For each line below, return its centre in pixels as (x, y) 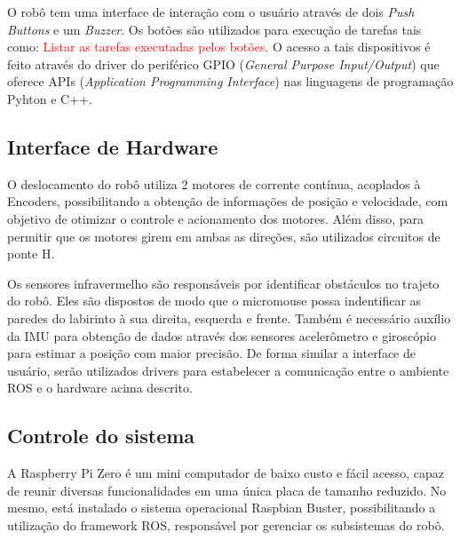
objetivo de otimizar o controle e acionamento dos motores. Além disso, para (216, 218)
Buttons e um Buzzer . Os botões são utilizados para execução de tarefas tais (214, 29)
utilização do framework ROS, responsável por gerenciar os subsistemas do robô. (226, 524)
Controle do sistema (101, 436)
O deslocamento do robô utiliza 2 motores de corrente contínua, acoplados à (214, 183)
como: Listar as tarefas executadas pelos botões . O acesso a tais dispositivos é (219, 47)
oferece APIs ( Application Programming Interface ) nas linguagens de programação (230, 81)
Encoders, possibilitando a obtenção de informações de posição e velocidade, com (228, 201)
